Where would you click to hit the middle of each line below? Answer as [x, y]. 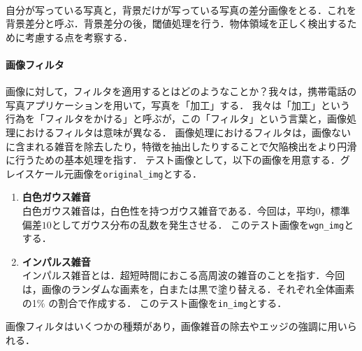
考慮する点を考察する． [79, 37]
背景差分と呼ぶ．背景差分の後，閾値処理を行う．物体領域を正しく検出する [176, 23]
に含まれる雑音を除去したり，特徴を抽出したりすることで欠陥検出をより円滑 [181, 146]
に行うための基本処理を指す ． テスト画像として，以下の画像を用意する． [173, 160]
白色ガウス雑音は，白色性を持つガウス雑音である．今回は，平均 [169, 210]
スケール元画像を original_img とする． [114, 173]
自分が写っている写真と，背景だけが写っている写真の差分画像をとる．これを [181, 9]
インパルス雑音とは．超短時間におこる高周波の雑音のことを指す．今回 [183, 275]
